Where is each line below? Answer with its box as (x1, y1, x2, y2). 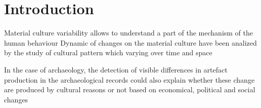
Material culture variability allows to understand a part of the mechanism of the (4, 27, 253, 38)
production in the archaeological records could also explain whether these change (4, 74, 255, 85)
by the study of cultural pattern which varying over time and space (4, 47, 212, 58)
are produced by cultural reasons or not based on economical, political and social (4, 84, 255, 95)
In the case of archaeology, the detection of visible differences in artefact (4, 64, 228, 75)
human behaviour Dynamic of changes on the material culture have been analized (4, 37, 257, 48)
